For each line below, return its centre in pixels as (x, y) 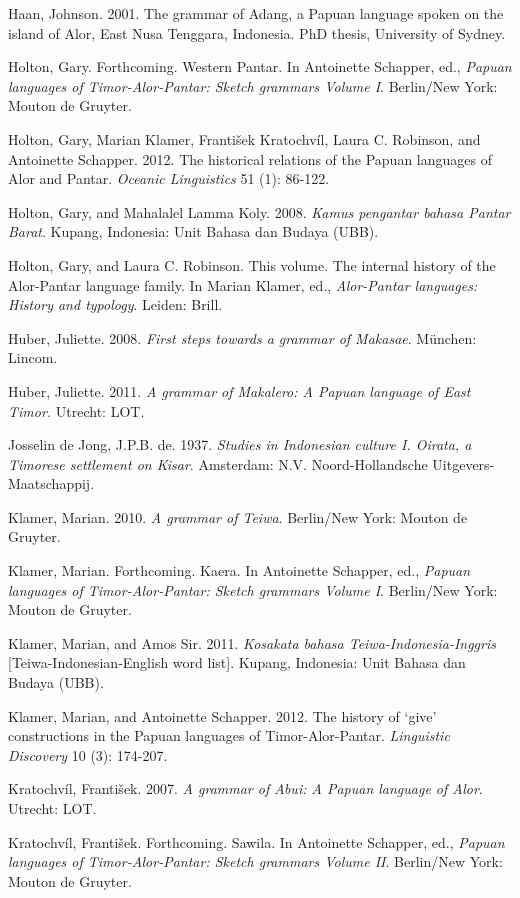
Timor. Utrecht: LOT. (76, 410)
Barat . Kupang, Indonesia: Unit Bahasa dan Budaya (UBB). (193, 231)
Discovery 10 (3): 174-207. (88, 754)
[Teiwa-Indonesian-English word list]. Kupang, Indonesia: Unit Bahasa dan (237, 662)
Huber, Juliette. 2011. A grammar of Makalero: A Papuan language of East (239, 390)
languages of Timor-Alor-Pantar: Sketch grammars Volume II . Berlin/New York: (255, 861)
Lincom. (33, 357)
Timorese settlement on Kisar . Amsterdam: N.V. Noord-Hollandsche (218, 463)
